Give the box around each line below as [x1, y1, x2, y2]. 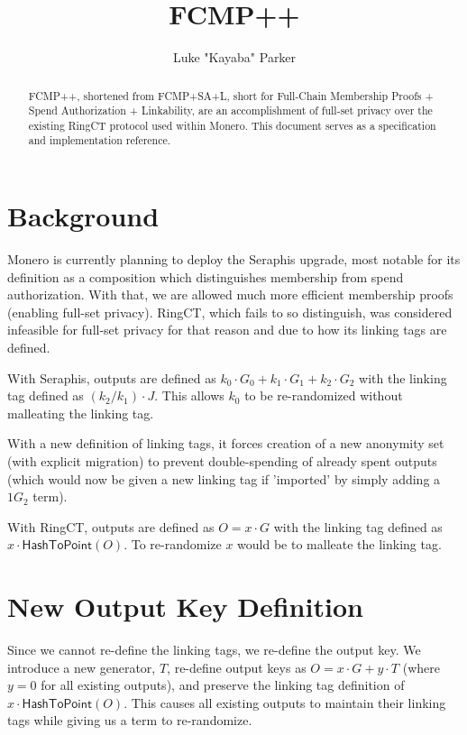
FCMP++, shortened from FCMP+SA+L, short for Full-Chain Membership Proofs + [28, 87, 434, 103]
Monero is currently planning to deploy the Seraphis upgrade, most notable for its [7, 250, 461, 269]
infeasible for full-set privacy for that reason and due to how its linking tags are [7, 320, 447, 339]
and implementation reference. [28, 133, 171, 148]
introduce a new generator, [7, 657, 156, 676]
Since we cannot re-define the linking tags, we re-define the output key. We [7, 640, 421, 659]
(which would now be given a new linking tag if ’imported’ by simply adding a [7, 469, 441, 488]
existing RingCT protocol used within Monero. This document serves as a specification [28, 117, 436, 133]
